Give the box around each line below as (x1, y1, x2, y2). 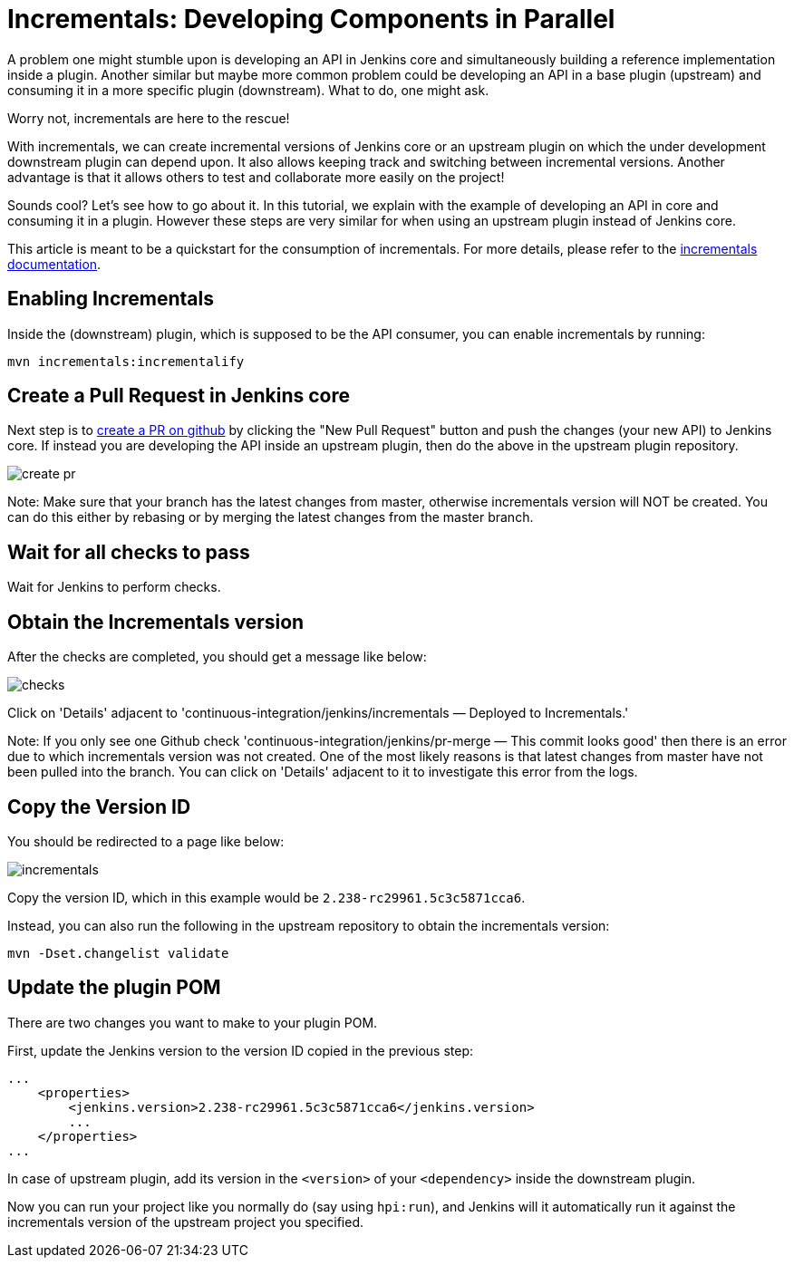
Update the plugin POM (7, 976, 221, 999)
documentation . (7, 256, 102, 272)
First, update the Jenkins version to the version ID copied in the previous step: (7, 1042, 474, 1058)
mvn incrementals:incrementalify (7, 353, 245, 369)
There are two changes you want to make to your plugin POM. (7, 1014, 378, 1030)
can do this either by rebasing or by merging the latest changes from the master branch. (7, 509, 534, 526)
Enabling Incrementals (7, 287, 215, 311)
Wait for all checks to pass (7, 540, 250, 564)
